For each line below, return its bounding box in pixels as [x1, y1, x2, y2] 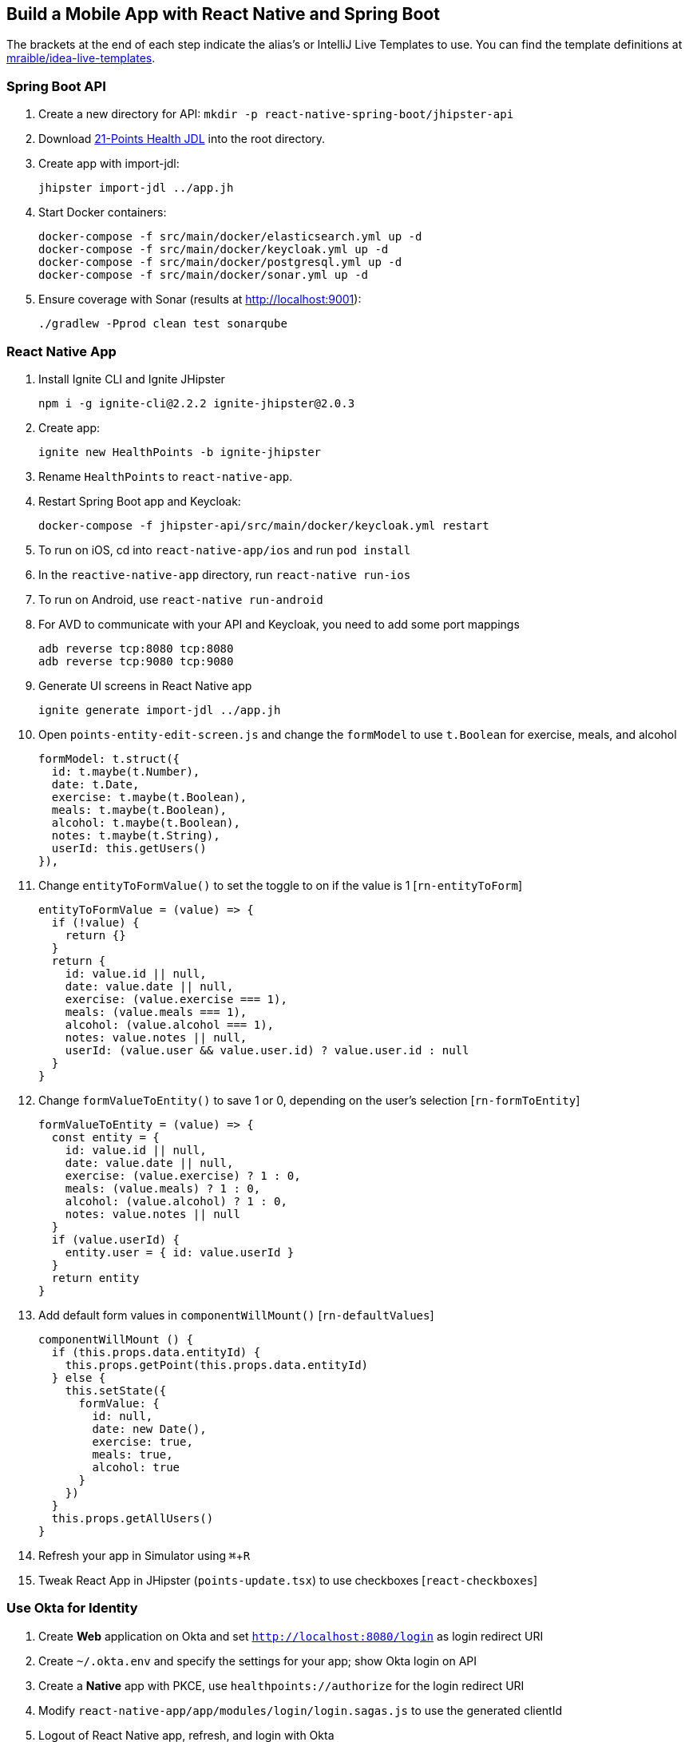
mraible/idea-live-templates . [6, 51, 156, 65]
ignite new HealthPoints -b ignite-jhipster [38, 445, 322, 458]
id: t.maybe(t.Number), [51, 764, 200, 778]
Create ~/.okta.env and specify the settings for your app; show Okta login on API [38, 1653, 477, 1668]
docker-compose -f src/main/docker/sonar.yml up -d [38, 268, 369, 282]
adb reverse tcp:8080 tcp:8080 [38, 641, 234, 655]
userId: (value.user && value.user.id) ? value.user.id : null [65, 1043, 469, 1057]
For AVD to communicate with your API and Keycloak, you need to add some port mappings [38, 617, 520, 631]
